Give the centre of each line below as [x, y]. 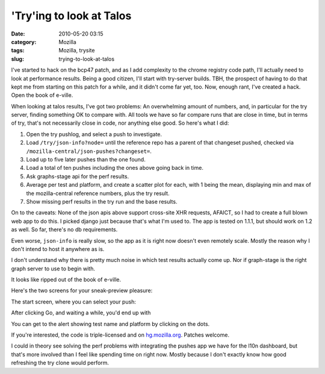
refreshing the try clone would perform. [60, 363]
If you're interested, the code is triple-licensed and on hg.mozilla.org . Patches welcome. [120, 335]
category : [24, 42]
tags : [18, 51]
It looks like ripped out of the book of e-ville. [66, 279]
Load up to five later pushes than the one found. [86, 160]
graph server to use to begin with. [53, 269]
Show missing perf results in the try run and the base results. [102, 201]
